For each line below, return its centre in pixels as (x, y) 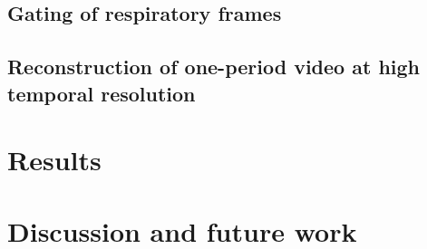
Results (54, 160)
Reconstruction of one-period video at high (214, 67)
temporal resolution (102, 93)
